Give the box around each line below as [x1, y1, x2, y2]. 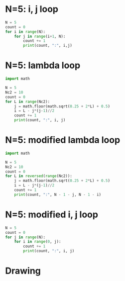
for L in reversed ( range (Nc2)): [5, 174, 72, 179]
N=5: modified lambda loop [5, 134, 121, 146]
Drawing [5, 265, 41, 277]
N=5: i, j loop [5, 3, 59, 15]
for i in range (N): [5, 29, 46, 34]
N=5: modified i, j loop [5, 209, 99, 220]
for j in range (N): [5, 235, 46, 240]
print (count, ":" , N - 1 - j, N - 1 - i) [14, 192, 101, 197]
